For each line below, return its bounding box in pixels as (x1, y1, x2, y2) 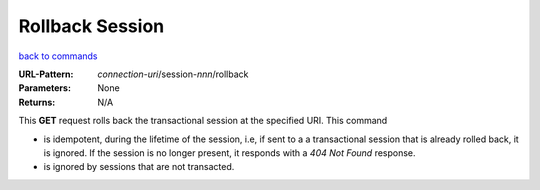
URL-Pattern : (18, 68, 74, 80)
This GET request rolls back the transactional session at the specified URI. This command (18, 115, 388, 127)
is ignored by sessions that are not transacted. (43, 161, 235, 173)
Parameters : (18, 82, 72, 94)
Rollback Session (18, 15, 165, 37)
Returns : (18, 96, 56, 108)
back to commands (18, 50, 98, 62)
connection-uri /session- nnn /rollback (97, 68, 249, 80)
